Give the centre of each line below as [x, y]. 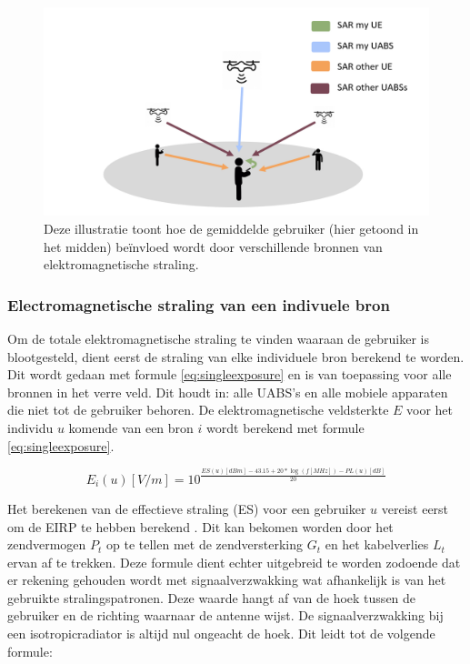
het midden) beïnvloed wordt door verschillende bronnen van [213, 246]
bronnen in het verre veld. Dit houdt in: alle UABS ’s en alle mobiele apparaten [228, 392]
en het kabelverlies [377, 544]
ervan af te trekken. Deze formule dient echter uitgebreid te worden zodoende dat [234, 562]
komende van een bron [131, 427]
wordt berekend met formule [285, 427]
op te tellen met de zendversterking [205, 544]
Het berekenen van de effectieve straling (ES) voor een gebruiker [187, 508]
